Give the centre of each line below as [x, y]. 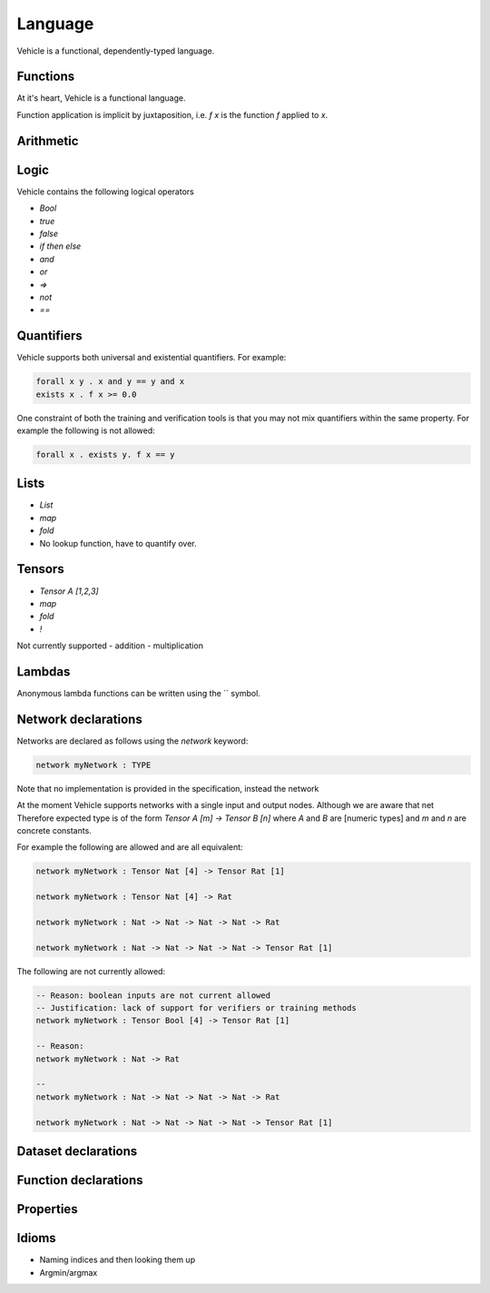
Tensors [40, 569]
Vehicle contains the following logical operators [105, 192]
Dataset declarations [77, 1152]
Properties [47, 1209]
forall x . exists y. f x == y [106, 454]
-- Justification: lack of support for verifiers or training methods [196, 1008]
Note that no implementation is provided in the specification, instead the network [168, 788]
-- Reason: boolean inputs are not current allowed [153, 995]
